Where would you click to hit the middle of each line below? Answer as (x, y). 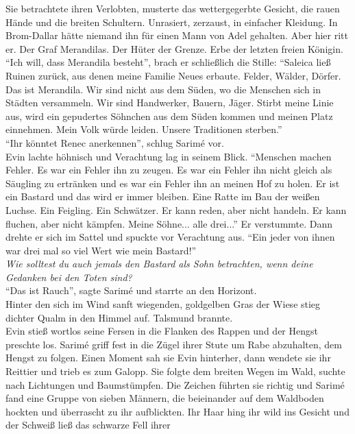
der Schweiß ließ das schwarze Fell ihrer (88, 425)
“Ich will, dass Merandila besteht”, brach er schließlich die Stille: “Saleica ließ (168, 62)
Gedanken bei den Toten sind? (69, 277)
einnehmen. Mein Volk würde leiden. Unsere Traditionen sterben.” (144, 129)
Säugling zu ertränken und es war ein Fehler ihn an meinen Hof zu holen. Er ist (173, 183)
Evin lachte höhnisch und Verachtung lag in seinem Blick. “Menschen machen (169, 156)
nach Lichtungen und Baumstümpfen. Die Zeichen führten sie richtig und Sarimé (175, 384)
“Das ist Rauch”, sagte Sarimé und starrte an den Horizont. (131, 290)
